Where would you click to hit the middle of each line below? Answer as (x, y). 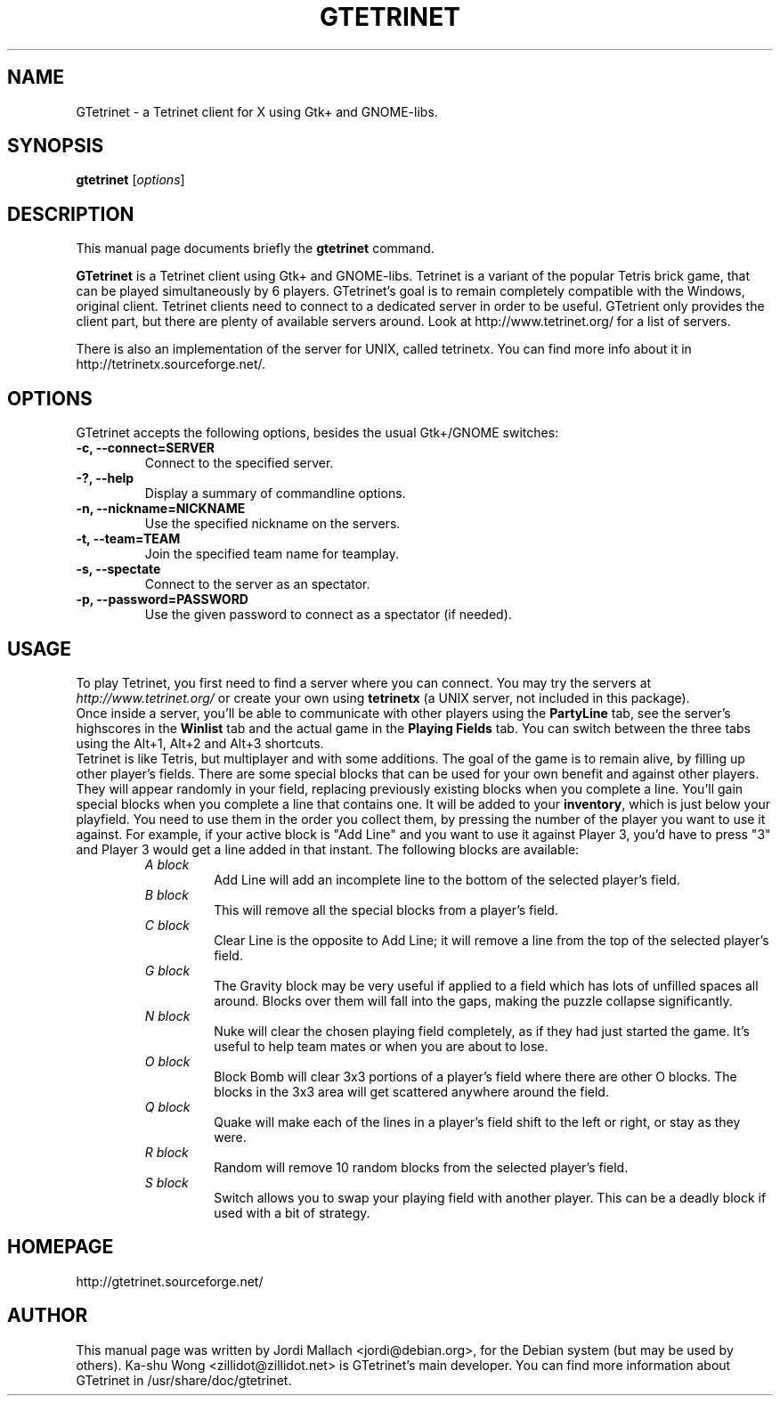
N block (167, 1016)
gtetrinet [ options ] (130, 180)
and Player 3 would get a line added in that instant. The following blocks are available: (328, 849)
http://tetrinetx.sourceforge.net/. (171, 364)
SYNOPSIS (56, 146)
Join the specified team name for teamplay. (272, 554)
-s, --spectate (118, 569)
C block (167, 925)
